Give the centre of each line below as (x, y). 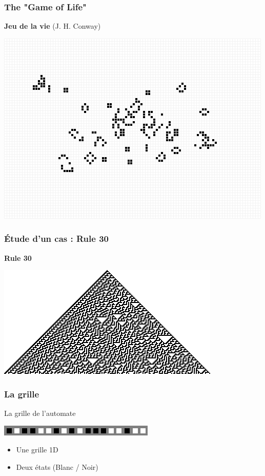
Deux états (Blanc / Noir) (57, 467)
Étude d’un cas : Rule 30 (56, 239)
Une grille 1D (37, 450)
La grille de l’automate (40, 413)
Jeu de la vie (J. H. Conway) (53, 26)
